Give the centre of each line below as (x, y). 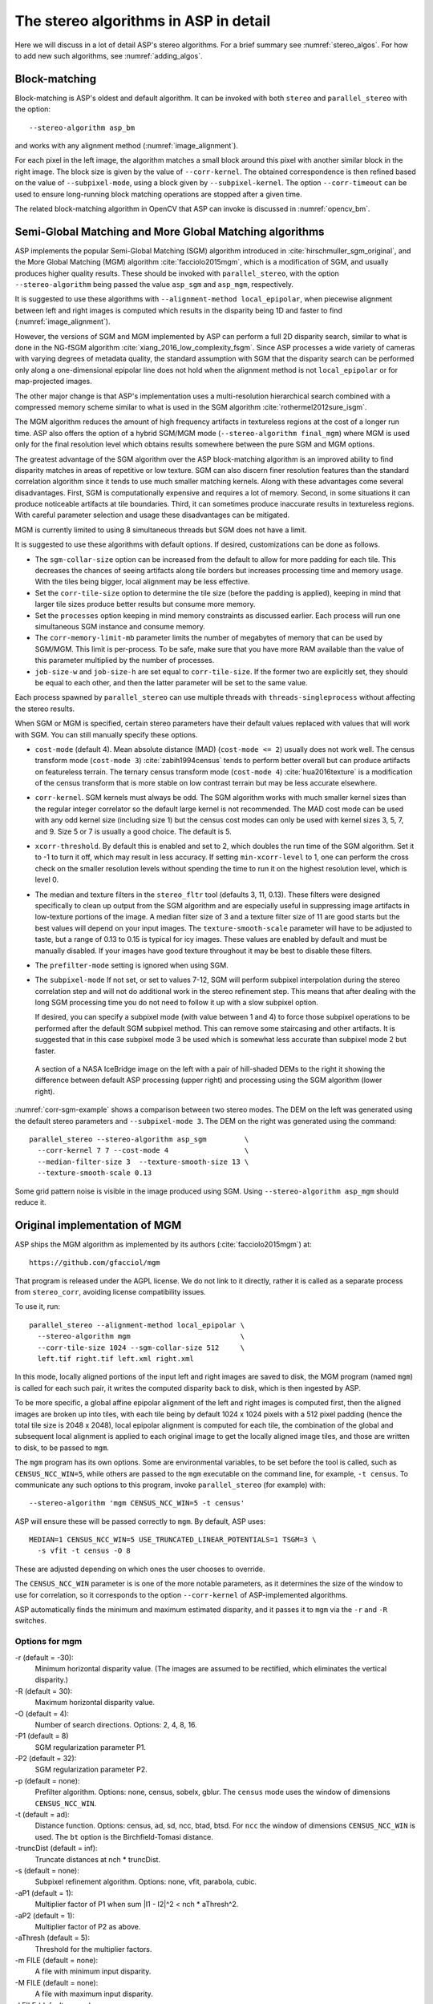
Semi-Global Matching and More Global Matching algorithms (170, 231)
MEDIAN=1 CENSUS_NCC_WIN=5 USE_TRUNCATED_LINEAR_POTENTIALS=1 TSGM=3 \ (173, 1540)
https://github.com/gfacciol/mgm (95, 1263)
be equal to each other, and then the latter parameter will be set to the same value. (171, 682)
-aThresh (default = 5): (53, 1938)
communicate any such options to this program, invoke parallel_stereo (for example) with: (170, 1485)
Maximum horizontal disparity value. (95, 1703)
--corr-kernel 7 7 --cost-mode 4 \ (143, 1151)
